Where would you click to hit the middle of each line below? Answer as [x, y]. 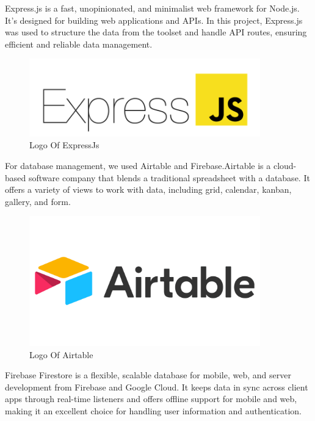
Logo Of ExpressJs [64, 145]
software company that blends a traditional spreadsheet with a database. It [169, 177]
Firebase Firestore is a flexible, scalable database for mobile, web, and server [148, 375]
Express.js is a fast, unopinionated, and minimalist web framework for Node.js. [152, 8]
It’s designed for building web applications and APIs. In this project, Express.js [154, 20]
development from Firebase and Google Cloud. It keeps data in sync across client [157, 387]
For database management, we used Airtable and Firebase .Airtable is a [138, 166]
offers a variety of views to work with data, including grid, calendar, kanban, [148, 189]
